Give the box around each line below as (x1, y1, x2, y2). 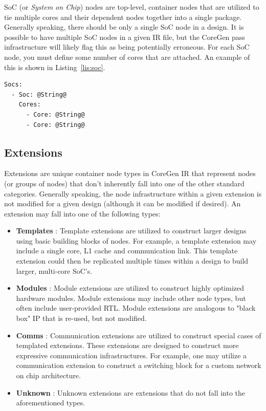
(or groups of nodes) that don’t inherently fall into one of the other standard (4, 178, 245, 188)
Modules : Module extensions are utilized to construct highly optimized (16, 283, 245, 293)
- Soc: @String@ (11, 91, 66, 98)
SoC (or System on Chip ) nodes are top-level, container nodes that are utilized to (4, 2, 259, 12)
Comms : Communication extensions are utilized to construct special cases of (16, 330, 261, 340)
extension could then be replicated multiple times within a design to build (16, 255, 249, 266)
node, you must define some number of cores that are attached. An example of (4, 51, 250, 62)
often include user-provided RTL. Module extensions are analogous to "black (16, 302, 256, 313)
